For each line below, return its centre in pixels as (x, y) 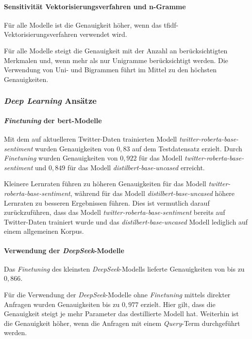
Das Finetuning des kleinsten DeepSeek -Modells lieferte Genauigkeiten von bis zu (124, 268)
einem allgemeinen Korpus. (44, 231)
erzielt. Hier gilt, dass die (178, 304)
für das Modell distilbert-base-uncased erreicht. (136, 167)
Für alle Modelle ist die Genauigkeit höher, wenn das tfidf (90, 24)
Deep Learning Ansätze (50, 101)
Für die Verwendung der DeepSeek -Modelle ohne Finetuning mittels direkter (117, 294)
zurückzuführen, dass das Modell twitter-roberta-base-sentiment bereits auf (115, 212)
